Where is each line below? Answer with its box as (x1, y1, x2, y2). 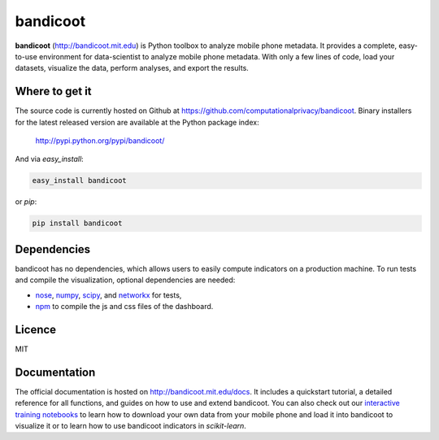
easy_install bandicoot (32, 176, 128, 185)
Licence (15, 322, 57, 337)
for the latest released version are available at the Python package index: (15, 117, 259, 127)
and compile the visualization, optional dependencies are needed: (15, 275, 236, 285)
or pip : (15, 197, 37, 207)
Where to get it (15, 85, 93, 98)
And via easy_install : (15, 155, 85, 164)
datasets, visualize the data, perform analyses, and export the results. (15, 63, 250, 73)
